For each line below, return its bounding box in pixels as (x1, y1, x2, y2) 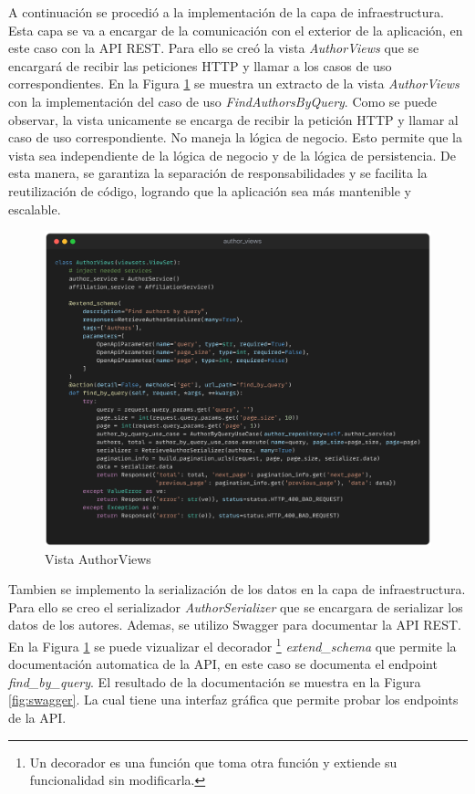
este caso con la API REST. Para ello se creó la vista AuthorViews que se (8, 38, 419, 57)
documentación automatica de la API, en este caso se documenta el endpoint (8, 654, 438, 674)
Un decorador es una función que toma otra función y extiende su (29, 752, 398, 771)
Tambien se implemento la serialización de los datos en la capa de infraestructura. (8, 580, 466, 599)
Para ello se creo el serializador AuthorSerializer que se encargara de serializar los (8, 597, 463, 616)
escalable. (8, 199, 61, 218)
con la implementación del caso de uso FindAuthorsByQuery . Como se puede (8, 91, 438, 110)
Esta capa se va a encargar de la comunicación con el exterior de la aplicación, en (8, 20, 463, 39)
